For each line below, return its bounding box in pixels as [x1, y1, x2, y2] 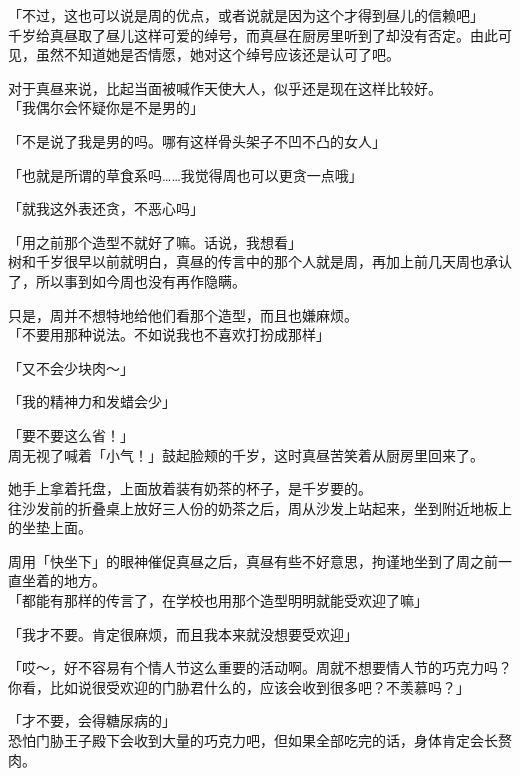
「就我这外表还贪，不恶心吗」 [8, 198, 204, 219]
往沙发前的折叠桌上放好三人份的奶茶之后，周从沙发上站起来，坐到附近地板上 [8, 497, 512, 518]
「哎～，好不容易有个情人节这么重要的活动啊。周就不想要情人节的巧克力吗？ [8, 657, 512, 678]
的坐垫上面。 [8, 517, 92, 538]
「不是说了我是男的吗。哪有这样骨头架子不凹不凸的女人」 [8, 130, 386, 151]
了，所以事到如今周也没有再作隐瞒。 [8, 270, 246, 291]
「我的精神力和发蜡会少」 [8, 391, 176, 412]
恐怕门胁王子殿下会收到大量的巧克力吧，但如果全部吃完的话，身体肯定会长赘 [8, 730, 512, 751]
